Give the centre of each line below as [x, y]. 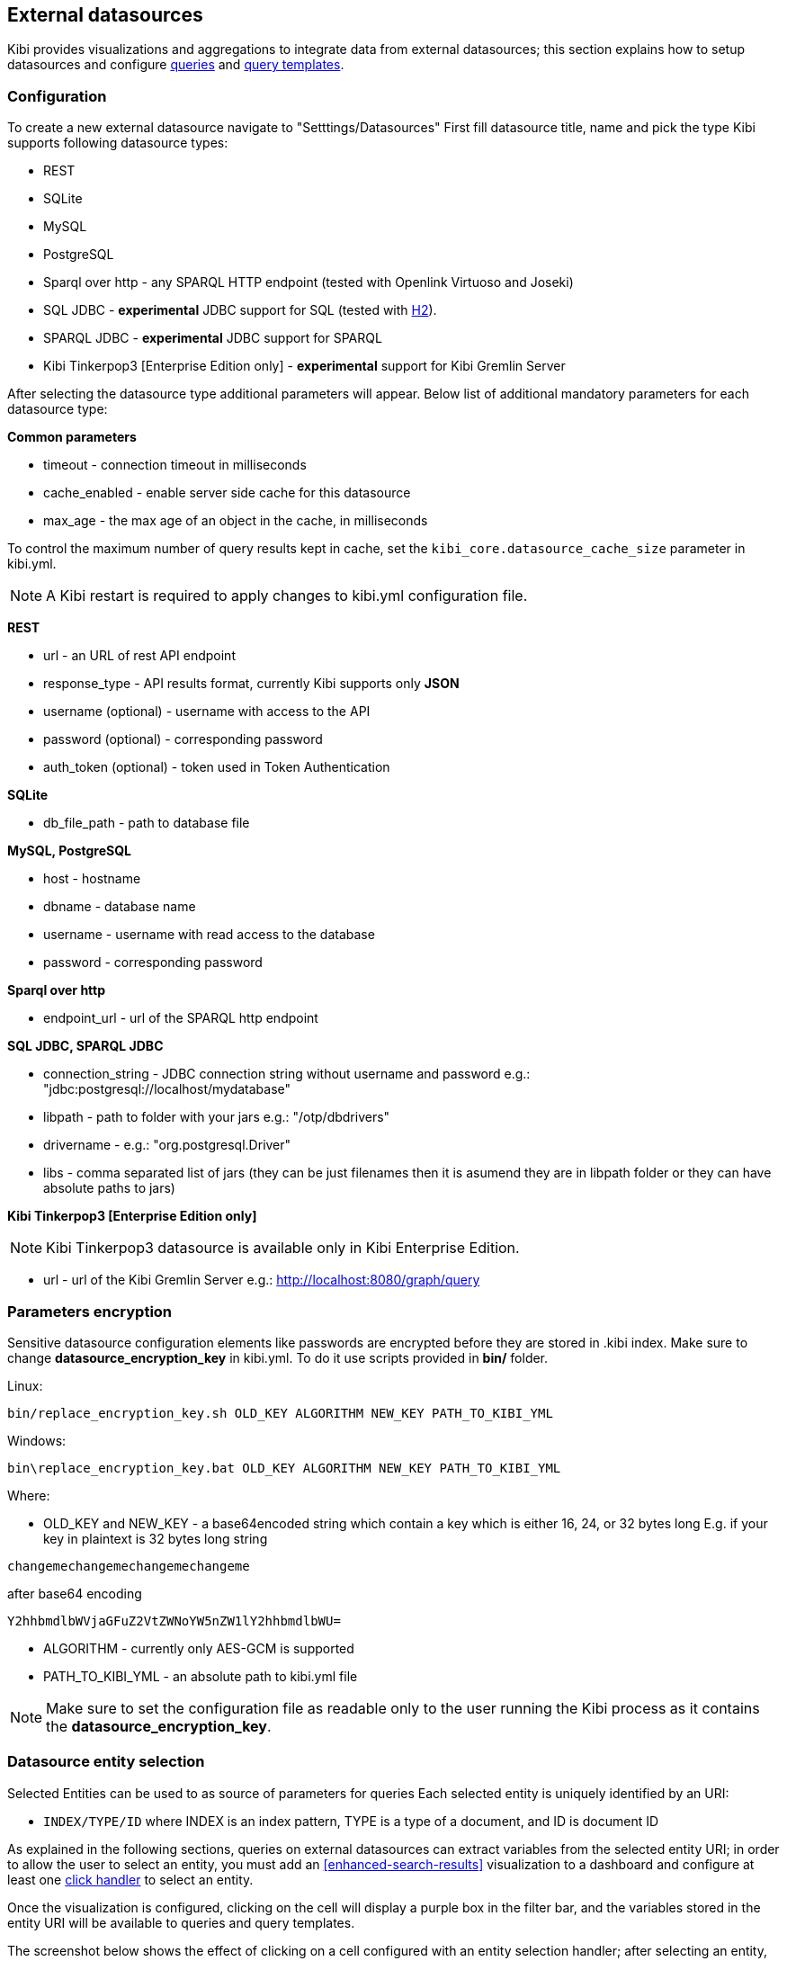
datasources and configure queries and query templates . [176, 65]
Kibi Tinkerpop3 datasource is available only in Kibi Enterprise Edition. [283, 1248]
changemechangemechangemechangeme [129, 1566]
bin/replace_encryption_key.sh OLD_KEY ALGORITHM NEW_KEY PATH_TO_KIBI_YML [280, 1413]
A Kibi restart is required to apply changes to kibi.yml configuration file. [287, 596]
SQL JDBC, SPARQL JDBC [85, 1046]
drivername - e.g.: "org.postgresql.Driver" [167, 1145]
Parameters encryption [90, 1311]
